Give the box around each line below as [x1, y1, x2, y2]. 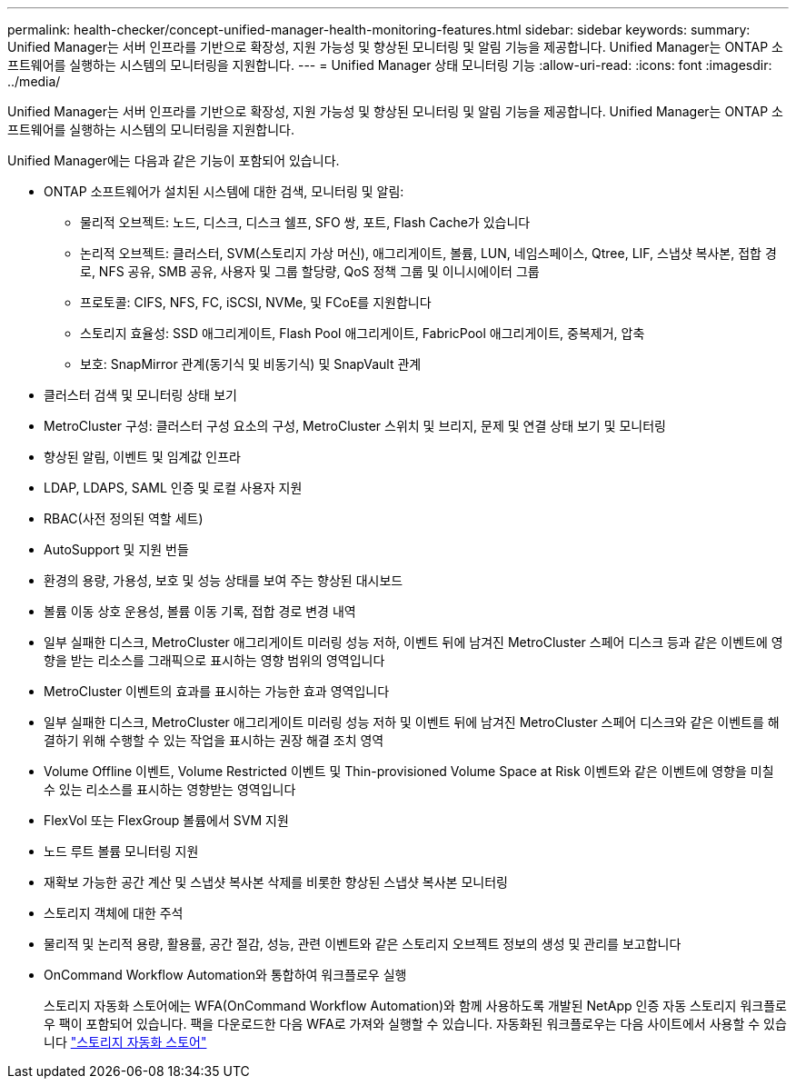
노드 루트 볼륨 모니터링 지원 [44, 843, 199, 859]
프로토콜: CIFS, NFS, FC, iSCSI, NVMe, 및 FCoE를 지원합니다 [80, 294, 432, 310]
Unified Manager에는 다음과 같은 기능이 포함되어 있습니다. [7, 153, 340, 168]
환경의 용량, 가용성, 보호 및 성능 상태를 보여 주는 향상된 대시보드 [44, 573, 403, 588]
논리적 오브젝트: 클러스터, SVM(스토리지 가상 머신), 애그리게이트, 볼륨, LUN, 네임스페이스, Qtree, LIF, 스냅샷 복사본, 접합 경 [80, 245, 777, 261]
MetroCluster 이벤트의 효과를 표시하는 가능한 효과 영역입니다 [44, 683, 390, 699]
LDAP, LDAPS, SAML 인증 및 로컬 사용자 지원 [44, 480, 303, 495]
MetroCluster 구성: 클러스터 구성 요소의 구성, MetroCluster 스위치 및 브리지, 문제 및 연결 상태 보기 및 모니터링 [44, 418, 666, 433]
